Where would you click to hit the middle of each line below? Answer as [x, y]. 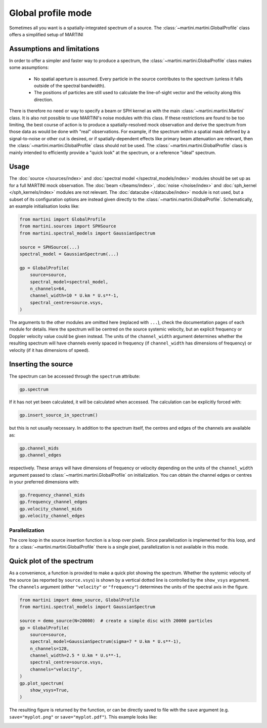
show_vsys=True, [49, 690]
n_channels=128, [49, 648]
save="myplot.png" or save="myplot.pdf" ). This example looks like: [83, 717]
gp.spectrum [34, 389]
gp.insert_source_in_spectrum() [59, 415]
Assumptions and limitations [54, 49]
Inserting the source [41, 364]
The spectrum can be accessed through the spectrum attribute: [75, 376]
